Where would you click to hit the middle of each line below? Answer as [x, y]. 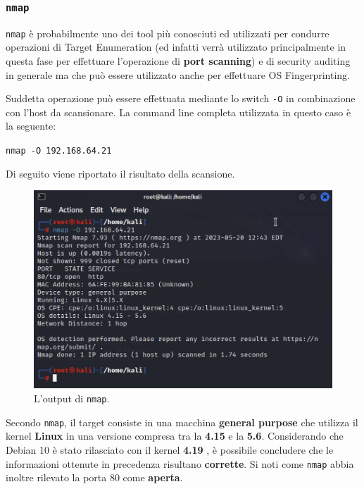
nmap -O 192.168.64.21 [59, 151]
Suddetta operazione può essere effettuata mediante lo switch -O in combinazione [181, 98]
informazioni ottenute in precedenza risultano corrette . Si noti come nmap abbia [180, 463]
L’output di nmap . [72, 398]
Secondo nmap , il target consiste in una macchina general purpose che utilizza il [182, 422]
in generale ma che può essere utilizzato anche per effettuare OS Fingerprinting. [178, 74]
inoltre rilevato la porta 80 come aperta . [94, 477]
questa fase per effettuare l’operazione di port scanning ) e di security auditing [178, 61]
